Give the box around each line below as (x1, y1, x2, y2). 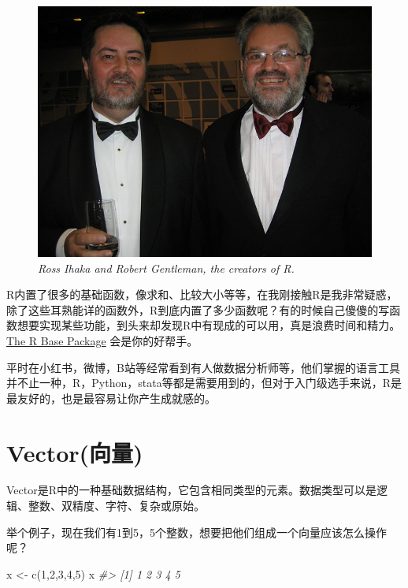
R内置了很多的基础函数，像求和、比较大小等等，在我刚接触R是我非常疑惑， (6, 286, 398, 303)
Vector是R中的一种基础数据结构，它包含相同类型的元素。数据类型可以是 (6, 482, 377, 498)
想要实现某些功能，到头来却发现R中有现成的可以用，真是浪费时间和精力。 (17, 317, 401, 333)
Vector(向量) (6, 436, 143, 468)
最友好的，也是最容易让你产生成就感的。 (6, 389, 216, 406)
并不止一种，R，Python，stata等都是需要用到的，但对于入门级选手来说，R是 (6, 374, 402, 391)
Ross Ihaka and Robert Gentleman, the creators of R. (38, 259, 295, 276)
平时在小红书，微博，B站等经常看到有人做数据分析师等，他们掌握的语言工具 (6, 359, 400, 375)
